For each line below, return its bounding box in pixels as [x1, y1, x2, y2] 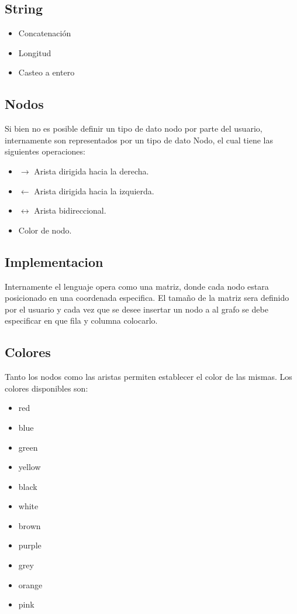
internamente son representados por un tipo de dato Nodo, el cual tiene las [5, 133, 273, 146]
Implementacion [5, 252, 103, 270]
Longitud [18, 46, 51, 59]
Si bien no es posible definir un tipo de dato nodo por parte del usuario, [5, 122, 263, 135]
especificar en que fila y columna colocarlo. [5, 314, 158, 327]
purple [18, 539, 42, 551]
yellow [18, 461, 41, 473]
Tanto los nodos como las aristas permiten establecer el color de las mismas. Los [5, 371, 292, 383]
